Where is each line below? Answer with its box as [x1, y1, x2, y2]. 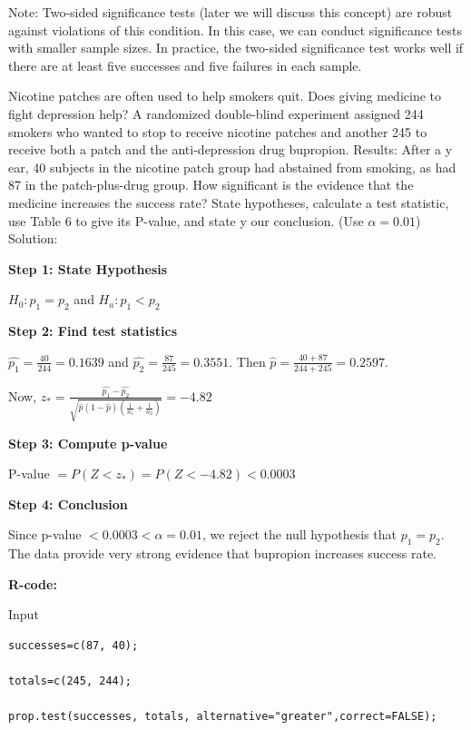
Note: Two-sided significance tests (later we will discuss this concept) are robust [8, 3, 453, 21]
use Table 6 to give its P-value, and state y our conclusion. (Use [8, 211, 364, 230]
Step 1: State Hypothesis [8, 259, 168, 278]
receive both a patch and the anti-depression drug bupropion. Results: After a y [8, 140, 453, 159]
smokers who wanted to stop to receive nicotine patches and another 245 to [8, 122, 427, 141]
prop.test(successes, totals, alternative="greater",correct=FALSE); [8, 710, 437, 724]
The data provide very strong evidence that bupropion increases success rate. [8, 544, 437, 563]
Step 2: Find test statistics [8, 321, 177, 340]
